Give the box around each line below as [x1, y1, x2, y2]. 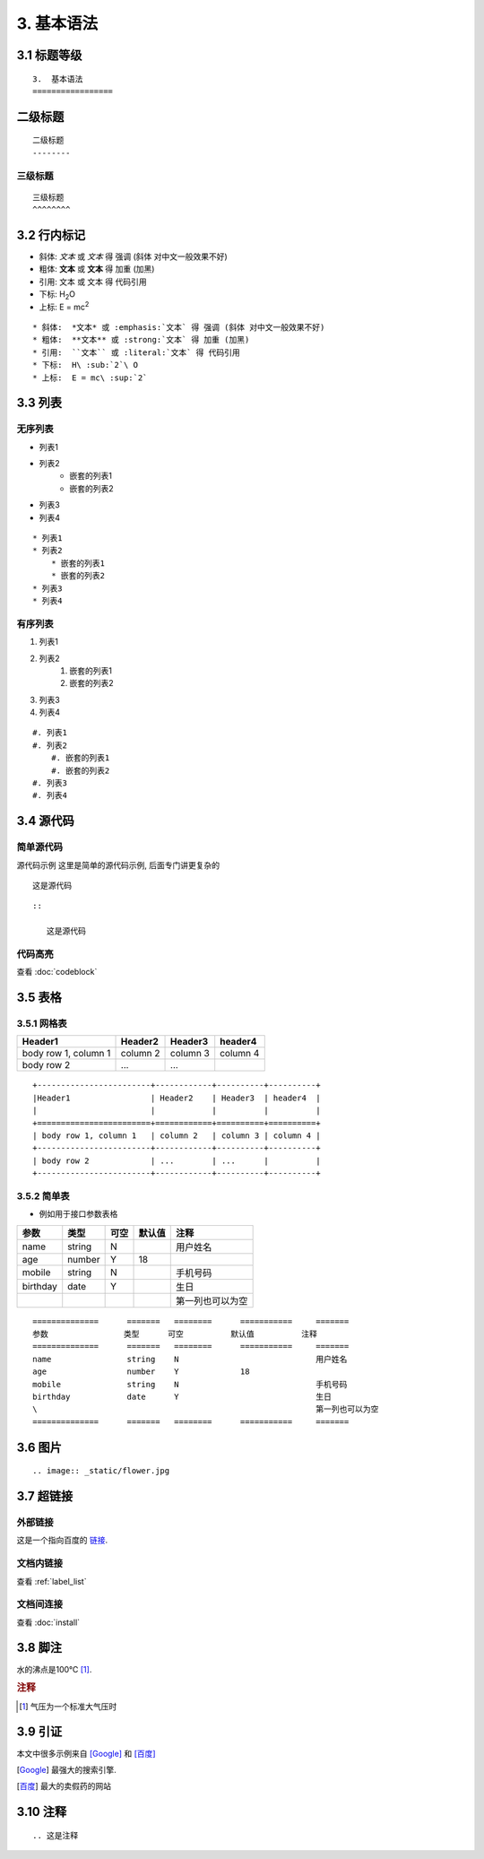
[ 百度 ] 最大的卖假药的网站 [16, 1781, 112, 1792]
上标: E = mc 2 [39, 300, 90, 312]
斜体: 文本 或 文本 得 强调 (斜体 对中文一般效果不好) [39, 251, 228, 262]
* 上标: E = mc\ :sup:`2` [32, 372, 148, 383]
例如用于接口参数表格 [39, 1209, 118, 1220]
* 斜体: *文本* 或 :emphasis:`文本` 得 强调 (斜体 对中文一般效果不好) [32, 322, 325, 332]
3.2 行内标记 [16, 227, 86, 242]
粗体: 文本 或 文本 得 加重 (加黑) [39, 264, 155, 274]
